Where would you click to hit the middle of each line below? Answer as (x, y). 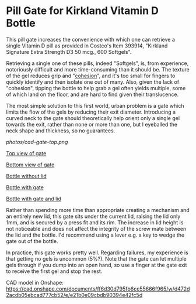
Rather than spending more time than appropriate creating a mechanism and (98, 210)
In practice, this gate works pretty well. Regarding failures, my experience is (97, 252)
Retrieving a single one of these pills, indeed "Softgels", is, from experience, (97, 63)
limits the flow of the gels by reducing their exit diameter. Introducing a (91, 112)
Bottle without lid (26, 176)
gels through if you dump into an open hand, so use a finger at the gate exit (97, 265)
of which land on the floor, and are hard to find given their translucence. (92, 94)
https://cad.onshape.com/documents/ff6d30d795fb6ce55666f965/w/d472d (98, 289)
